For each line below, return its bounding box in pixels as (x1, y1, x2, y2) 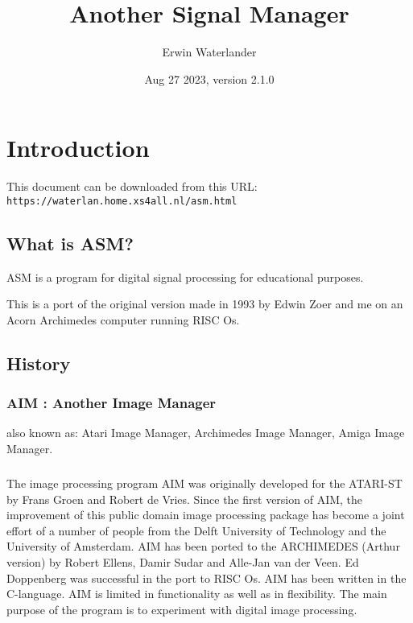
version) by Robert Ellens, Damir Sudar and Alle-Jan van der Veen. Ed (6, 554, 359, 571)
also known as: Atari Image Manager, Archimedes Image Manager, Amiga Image (6, 424, 405, 441)
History (6, 350, 71, 375)
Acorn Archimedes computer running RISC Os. (6, 311, 240, 328)
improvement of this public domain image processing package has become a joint (6, 506, 405, 523)
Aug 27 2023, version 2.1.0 (144, 70, 275, 87)
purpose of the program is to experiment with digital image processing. (6, 600, 357, 617)
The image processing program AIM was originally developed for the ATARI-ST (6, 475, 403, 492)
